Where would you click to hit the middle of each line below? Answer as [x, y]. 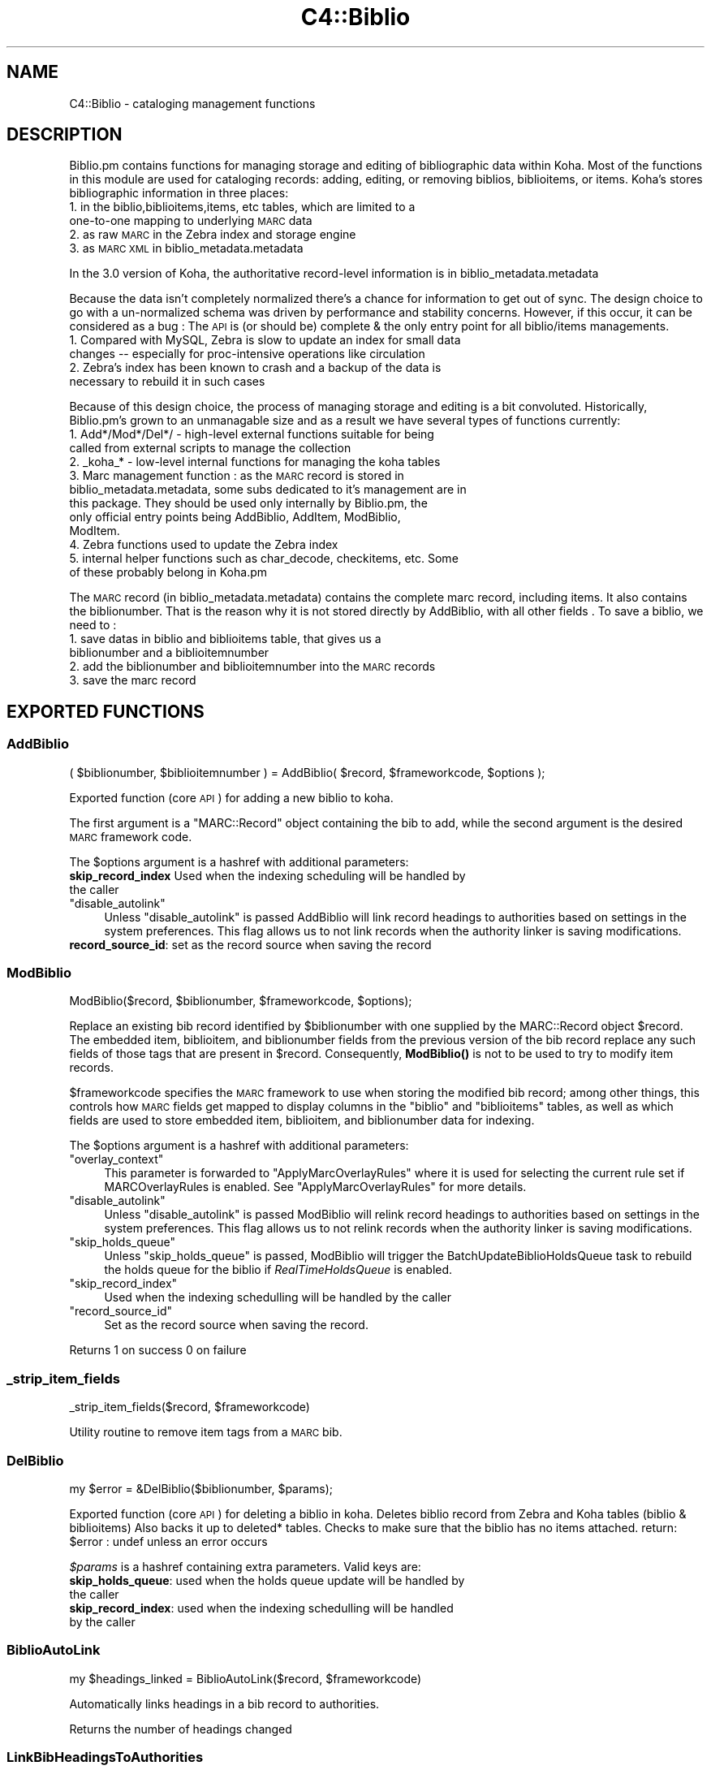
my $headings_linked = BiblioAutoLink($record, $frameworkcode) [246, 1678]
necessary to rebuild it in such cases [167, 382]
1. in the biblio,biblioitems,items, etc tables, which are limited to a [242, 207]
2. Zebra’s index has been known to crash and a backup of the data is [255, 368]
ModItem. [95, 531]
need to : [93, 625]
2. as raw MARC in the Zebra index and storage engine [213, 235]
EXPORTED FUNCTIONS [106, 711]
